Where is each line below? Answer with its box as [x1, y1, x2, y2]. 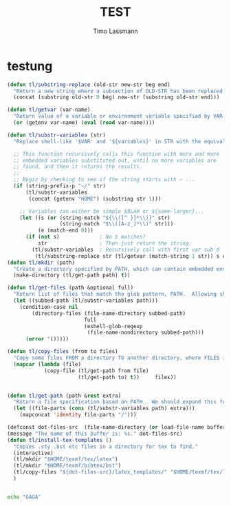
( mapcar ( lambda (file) [13, 361, 81, 367]
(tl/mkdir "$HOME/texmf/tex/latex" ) [13, 456, 118, 463]
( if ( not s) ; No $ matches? [25, 234, 146, 241]
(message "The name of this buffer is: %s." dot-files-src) [7, 430, 184, 437]
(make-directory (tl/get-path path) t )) [13, 272, 131, 279]
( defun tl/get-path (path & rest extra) [7, 392, 122, 399]
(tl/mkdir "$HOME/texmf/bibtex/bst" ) [13, 463, 122, 469]
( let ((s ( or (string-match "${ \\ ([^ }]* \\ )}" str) [19, 214, 170, 221]
